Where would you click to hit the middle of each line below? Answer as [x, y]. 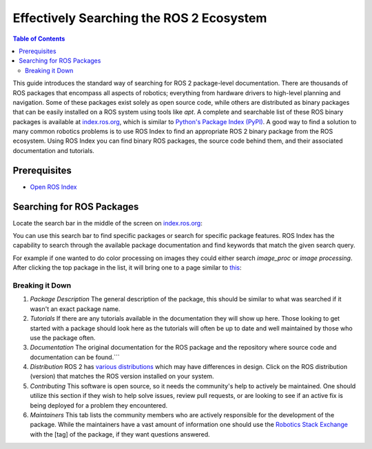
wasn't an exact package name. [75, 309]
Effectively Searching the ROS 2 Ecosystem [140, 18]
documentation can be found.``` [75, 357]
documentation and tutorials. [53, 150]
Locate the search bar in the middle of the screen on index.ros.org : [107, 223]
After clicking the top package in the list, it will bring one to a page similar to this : [127, 268]
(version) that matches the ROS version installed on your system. [122, 377]
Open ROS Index [53, 187]
